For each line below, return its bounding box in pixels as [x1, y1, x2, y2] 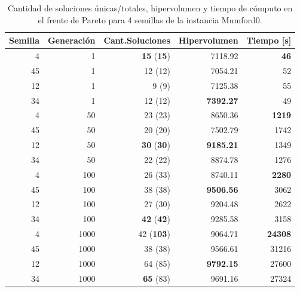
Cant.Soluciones [103, 34, 170, 47]
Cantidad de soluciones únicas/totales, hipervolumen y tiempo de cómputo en [7, 2, 293, 14]
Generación [47, 34, 96, 47]
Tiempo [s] [246, 34, 292, 47]
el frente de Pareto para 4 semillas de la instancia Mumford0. [38, 13, 262, 26]
